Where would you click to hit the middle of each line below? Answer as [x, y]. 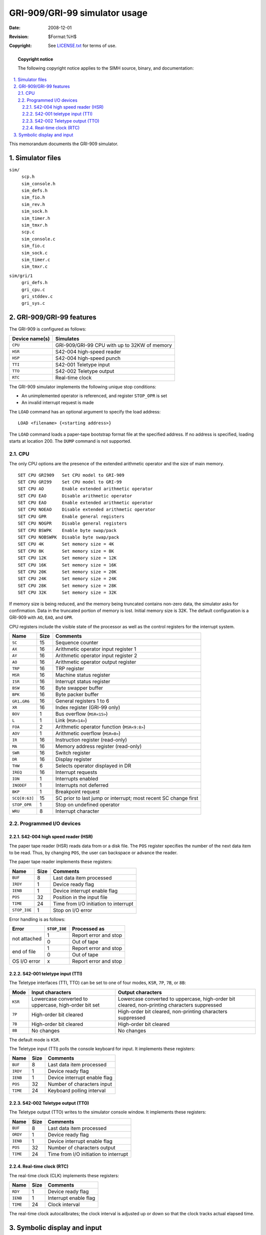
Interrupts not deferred [82, 785]
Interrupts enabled [77, 779]
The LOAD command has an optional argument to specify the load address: [85, 412]
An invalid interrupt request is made [58, 403]
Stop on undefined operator [88, 805]
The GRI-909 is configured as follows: [48, 329]
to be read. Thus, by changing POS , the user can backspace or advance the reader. [93, 853]
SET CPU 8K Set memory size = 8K [66, 551]
